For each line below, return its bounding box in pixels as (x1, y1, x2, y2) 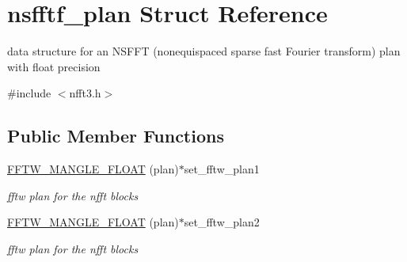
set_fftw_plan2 (184, 214, 260, 230)
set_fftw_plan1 (184, 161, 260, 177)
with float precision (7, 58, 101, 74)
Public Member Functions (7, 123, 224, 148)
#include (7, 85, 51, 101)
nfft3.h (69, 85, 101, 101)
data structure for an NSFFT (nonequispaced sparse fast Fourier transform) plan (7, 43, 401, 59)
